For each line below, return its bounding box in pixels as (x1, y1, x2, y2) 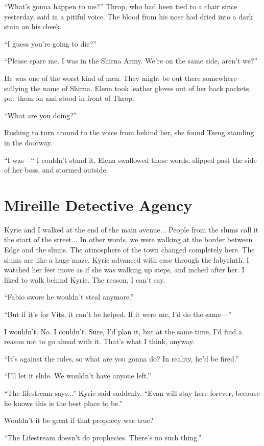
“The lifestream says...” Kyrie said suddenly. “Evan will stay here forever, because (4, 387, 260, 398)
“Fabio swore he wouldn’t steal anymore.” (4, 291, 134, 302)
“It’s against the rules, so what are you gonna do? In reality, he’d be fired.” (4, 353, 239, 364)
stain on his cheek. (4, 21, 62, 32)
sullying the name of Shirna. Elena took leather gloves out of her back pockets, (4, 82, 251, 93)
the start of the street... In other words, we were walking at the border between (4, 234, 253, 245)
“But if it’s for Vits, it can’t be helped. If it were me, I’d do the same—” (4, 309, 232, 319)
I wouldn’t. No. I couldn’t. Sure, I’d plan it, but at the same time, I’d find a (4, 326, 243, 336)
